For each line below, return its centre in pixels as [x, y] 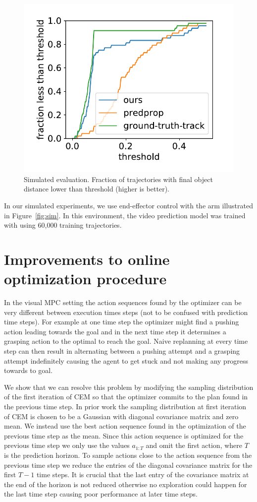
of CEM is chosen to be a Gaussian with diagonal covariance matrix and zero [121, 416]
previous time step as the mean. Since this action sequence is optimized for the [124, 435]
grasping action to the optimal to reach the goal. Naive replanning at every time [126, 341]
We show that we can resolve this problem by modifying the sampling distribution [129, 387]
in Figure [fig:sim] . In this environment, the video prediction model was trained [125, 215]
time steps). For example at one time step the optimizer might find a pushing [122, 322]
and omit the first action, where [194, 445]
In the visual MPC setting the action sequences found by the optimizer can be [123, 302]
